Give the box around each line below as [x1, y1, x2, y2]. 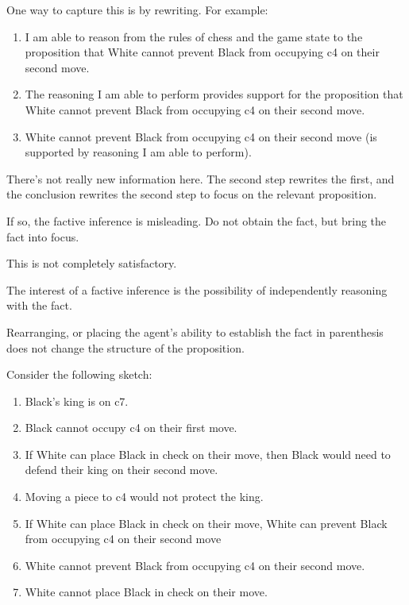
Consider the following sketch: [6, 366, 152, 383]
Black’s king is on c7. [25, 392, 129, 409]
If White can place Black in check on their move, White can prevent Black [25, 514, 388, 531]
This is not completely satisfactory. [6, 255, 177, 272]
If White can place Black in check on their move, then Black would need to [25, 445, 391, 462]
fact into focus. [6, 228, 79, 245]
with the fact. [6, 297, 72, 314]
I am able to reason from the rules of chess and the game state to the [25, 28, 363, 44]
